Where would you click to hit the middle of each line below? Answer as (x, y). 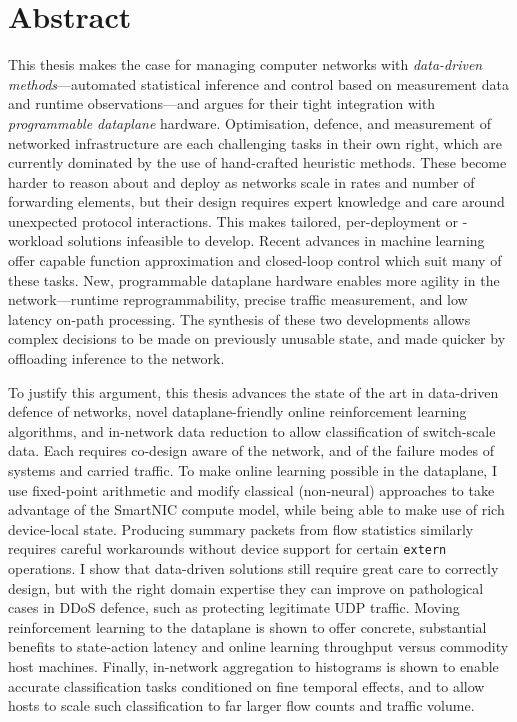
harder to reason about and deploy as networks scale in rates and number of (241, 181)
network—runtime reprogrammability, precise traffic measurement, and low (238, 299)
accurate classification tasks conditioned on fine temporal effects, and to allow (246, 685)
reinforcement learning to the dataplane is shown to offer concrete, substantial (247, 626)
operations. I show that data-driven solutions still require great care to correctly (253, 568)
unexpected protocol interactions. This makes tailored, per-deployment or (233, 220)
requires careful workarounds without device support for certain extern (227, 548)
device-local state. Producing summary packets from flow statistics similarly (241, 528)
